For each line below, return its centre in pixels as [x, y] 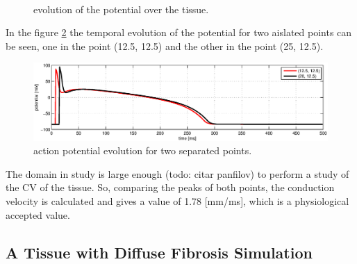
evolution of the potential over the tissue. [121, 9]
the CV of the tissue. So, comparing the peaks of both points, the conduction [170, 187]
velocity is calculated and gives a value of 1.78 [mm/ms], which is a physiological [177, 200]
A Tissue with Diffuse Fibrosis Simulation [159, 252]
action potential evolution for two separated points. [143, 150]
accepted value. [38, 214]
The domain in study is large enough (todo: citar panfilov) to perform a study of [177, 173]
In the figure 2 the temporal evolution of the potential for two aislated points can [179, 32]
